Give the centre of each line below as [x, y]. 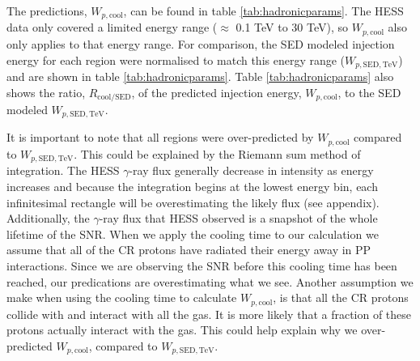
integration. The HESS [63, 170]
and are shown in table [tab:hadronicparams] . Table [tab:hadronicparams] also [200, 76]
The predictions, [47, 11]
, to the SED [369, 92]
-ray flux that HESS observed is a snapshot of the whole [238, 218]
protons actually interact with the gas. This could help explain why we [182, 330]
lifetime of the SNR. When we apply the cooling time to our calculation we [193, 234]
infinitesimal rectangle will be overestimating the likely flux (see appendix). [193, 202]
